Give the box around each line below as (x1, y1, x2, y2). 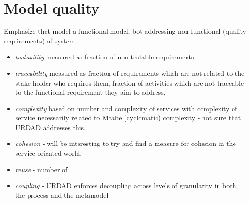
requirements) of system (4, 35, 75, 45)
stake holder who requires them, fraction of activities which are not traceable (15, 77, 244, 87)
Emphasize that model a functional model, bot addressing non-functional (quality (4, 26, 246, 36)
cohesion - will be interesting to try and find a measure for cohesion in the (15, 138, 236, 148)
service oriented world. (15, 148, 82, 158)
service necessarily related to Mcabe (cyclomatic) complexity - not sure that (15, 113, 241, 123)
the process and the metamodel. (15, 189, 110, 200)
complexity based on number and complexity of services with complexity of (15, 103, 237, 113)
